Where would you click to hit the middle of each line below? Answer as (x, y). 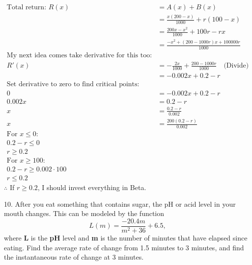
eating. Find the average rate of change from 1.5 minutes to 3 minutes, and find (124, 247)
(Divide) (236, 66)
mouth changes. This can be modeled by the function (84, 213)
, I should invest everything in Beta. (92, 187)
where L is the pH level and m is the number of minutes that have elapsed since (126, 238)
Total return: (27, 8)
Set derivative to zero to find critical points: (73, 84)
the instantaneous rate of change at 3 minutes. (74, 257)
